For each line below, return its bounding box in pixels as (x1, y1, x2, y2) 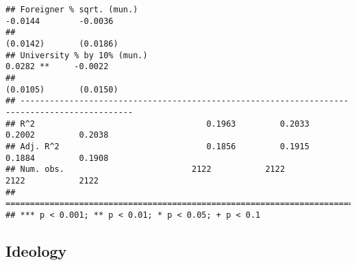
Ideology (5, 240, 67, 261)
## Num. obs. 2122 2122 (5, 164, 285, 175)
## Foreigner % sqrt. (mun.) (5, 5, 138, 14)
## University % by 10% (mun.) (5, 50, 148, 60)
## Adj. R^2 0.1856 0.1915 (5, 141, 309, 151)
